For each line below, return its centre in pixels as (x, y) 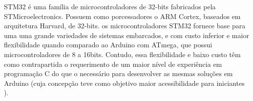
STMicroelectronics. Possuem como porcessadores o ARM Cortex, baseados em (122, 16)
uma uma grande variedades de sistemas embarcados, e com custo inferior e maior (126, 35)
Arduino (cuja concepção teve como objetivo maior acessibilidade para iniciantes (124, 83)
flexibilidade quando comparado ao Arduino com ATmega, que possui (108, 45)
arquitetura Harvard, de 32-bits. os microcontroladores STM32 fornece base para (125, 26)
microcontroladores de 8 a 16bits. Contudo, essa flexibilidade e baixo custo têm (122, 54)
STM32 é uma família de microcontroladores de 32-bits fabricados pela (110, 6)
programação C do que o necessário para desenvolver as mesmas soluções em (118, 73)
